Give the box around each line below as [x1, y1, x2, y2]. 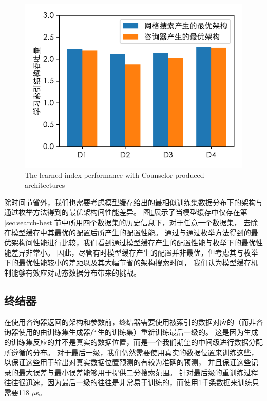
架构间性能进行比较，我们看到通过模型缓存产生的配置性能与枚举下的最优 [11, 237, 256, 248]
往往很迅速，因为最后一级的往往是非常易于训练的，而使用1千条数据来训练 [4, 377, 252, 388]
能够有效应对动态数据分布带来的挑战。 [11, 267, 141, 278]
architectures [25, 179, 65, 190]
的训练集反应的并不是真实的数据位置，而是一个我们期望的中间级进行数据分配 [4, 336, 263, 347]
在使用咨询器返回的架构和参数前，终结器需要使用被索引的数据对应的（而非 [4, 316, 256, 327]
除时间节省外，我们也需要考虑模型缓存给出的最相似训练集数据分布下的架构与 [4, 196, 263, 207]
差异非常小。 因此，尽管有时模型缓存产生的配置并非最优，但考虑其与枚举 [11, 247, 258, 258]
